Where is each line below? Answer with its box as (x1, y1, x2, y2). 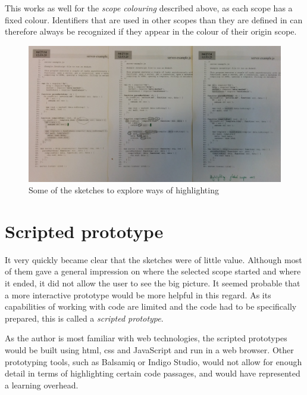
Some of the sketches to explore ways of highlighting (29, 184, 219, 196)
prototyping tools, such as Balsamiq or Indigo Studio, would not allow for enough (5, 355, 302, 368)
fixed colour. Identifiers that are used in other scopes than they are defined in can (5, 13, 303, 26)
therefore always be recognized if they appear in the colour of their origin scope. (5, 25, 297, 38)
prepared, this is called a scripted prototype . (5, 311, 164, 324)
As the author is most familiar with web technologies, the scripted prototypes (5, 332, 287, 344)
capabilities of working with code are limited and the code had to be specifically (5, 300, 297, 313)
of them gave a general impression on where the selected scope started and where (5, 265, 301, 277)
